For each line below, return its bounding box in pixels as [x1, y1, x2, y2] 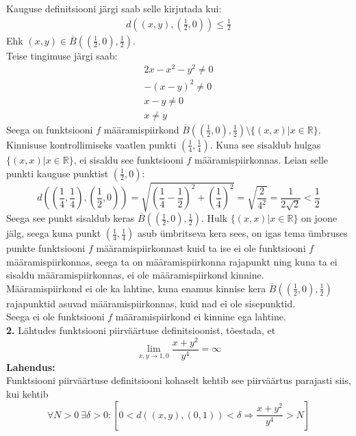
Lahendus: [6, 359, 55, 374]
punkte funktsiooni [6, 241, 86, 255]
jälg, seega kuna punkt [6, 226, 101, 240]
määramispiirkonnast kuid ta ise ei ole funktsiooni [96, 241, 306, 255]
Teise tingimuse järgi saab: [6, 48, 118, 62]
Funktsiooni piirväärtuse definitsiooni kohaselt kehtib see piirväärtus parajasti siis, [6, 373, 351, 387]
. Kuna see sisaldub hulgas [209, 137, 321, 151]
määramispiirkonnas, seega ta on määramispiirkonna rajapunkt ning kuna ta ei [6, 254, 338, 268]
